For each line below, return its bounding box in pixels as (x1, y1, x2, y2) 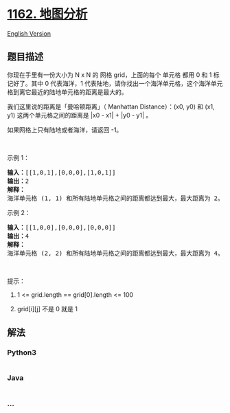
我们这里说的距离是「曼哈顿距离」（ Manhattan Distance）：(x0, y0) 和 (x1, (7, 102, 215, 111)
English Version (7, 29, 51, 38)
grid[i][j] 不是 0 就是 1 (16, 304, 78, 313)
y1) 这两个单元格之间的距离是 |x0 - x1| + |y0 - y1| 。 (7, 111, 152, 119)
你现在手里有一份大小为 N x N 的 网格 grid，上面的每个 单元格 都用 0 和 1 (7, 70, 212, 79)
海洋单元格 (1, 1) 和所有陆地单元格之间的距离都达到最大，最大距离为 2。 (7, 194, 225, 202)
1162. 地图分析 (7, 6, 88, 22)
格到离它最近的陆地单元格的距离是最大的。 (7, 87, 128, 96)
